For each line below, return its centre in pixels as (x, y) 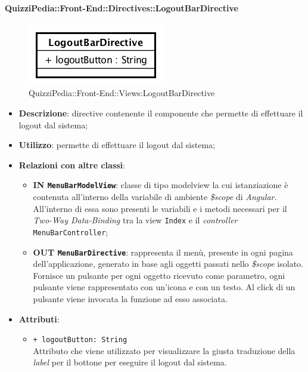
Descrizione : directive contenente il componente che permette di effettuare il (161, 113)
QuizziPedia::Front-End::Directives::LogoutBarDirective (122, 7)
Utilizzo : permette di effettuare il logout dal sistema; (117, 145)
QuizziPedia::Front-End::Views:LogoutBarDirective (122, 93)
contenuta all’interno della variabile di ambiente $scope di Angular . (155, 197)
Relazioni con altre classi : (72, 165)
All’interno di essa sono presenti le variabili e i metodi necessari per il (160, 208)
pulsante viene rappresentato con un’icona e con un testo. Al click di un (164, 287)
